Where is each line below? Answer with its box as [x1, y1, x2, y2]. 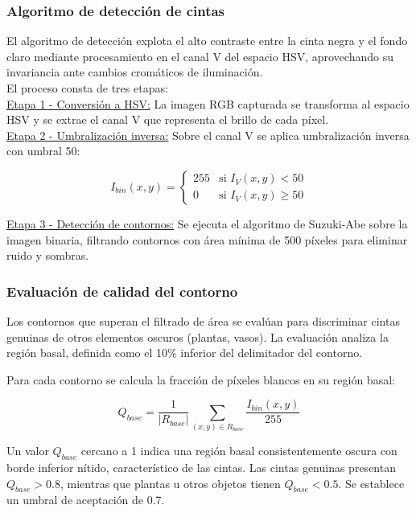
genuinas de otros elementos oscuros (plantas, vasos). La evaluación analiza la [6, 328, 389, 345]
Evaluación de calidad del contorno [6, 281, 238, 301]
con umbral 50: [6, 142, 80, 159]
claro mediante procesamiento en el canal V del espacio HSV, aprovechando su [6, 47, 393, 64]
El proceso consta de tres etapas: [6, 80, 168, 96]
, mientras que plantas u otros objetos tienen [60, 474, 281, 491]
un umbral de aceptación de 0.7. [6, 491, 165, 508]
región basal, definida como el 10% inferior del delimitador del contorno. [6, 344, 363, 361]
